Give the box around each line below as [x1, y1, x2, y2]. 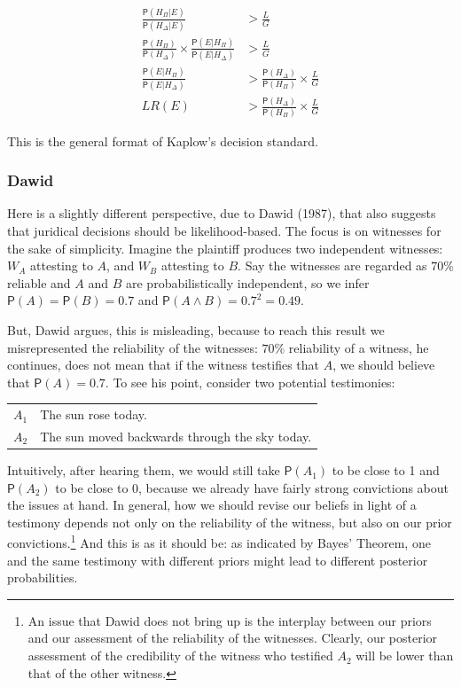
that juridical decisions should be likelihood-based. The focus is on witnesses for [7, 222, 441, 240]
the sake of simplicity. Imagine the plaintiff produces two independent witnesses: [7, 238, 443, 257]
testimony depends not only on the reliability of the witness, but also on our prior [7, 512, 452, 531]
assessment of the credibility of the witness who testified [27, 646, 333, 665]
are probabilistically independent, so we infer [125, 273, 370, 292]
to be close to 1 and [332, 461, 440, 480]
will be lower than [356, 646, 454, 665]
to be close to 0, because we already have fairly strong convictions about [55, 478, 449, 496]
